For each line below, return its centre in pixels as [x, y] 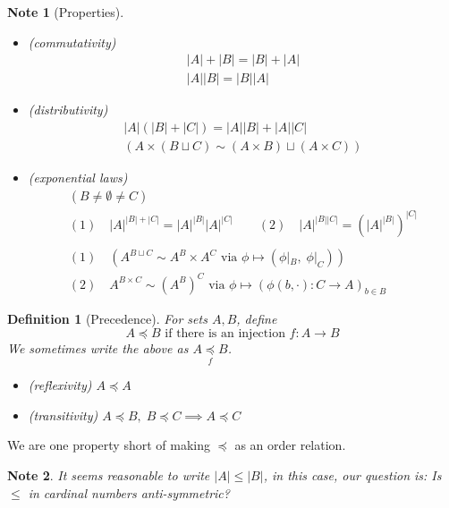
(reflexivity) [60, 385]
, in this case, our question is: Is [352, 474]
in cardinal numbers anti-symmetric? [129, 492]
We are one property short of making [109, 445]
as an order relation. [290, 445]
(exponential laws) [78, 177]
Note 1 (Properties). [66, 12]
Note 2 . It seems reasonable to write [109, 474]
